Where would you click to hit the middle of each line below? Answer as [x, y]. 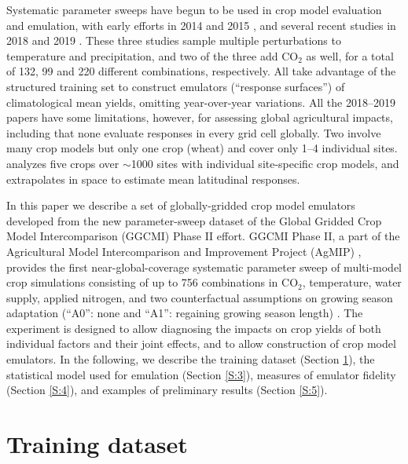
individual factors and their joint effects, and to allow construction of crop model [201, 343]
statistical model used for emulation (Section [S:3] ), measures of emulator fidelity [201, 374]
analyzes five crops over [63, 163]
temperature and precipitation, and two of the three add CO [153, 55]
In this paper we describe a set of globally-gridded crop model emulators [181, 205]
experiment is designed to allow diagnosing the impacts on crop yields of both [194, 328]
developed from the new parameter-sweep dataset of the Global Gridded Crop [194, 220]
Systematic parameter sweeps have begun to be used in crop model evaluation [194, 9]
